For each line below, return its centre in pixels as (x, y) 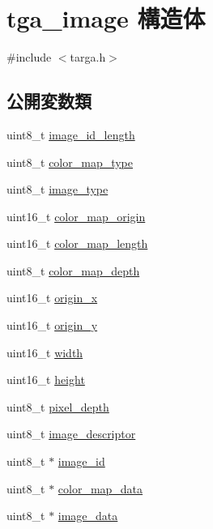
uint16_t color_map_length (77, 243)
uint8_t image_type (58, 189)
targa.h (88, 57)
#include (29, 57)
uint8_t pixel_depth (58, 406)
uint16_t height (46, 380)
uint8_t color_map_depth (73, 270)
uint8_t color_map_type (70, 162)
